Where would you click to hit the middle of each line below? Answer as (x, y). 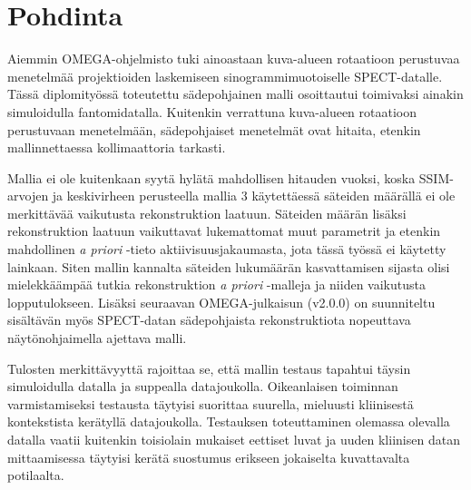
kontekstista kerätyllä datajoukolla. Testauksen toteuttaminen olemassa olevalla (229, 421)
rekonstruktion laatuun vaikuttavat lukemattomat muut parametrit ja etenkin (224, 231)
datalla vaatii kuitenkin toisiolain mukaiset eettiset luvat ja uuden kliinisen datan (234, 439)
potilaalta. (36, 475)
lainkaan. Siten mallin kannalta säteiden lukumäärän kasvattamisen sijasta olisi (229, 266)
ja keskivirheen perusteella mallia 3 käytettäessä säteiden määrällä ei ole (254, 196)
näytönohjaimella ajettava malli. (97, 338)
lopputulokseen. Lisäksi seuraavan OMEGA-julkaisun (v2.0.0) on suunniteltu (221, 302)
